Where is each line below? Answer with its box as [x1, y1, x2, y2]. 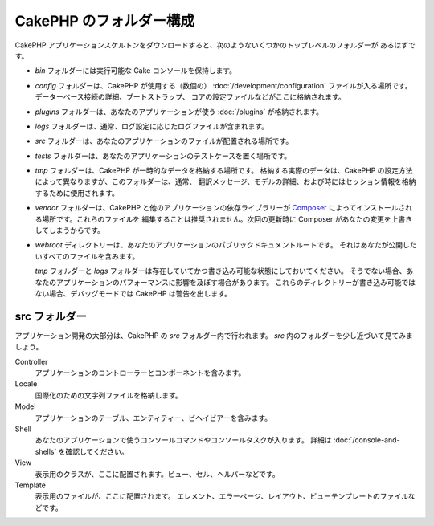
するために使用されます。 [35, 188, 120, 198]
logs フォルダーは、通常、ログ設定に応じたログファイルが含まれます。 [35, 121, 269, 131]
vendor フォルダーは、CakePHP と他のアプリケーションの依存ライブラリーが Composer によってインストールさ [35, 203, 406, 213]
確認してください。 [65, 446, 129, 456]
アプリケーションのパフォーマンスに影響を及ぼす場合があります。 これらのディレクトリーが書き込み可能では [55, 277, 416, 287]
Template [14, 480, 46, 490]
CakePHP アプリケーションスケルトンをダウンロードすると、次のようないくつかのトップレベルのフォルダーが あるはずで [14, 40, 416, 50]
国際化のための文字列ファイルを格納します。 [35, 390, 182, 400]
